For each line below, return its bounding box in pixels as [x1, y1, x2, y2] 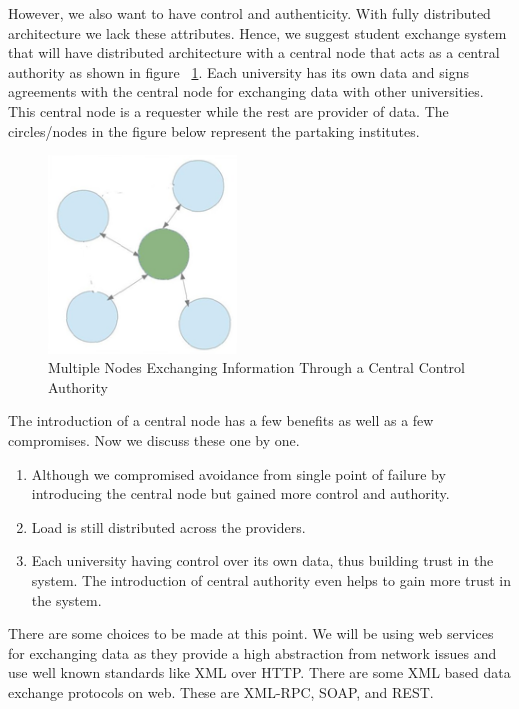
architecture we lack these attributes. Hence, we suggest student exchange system [8, 22, 507, 43]
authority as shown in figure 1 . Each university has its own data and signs [8, 61, 469, 82]
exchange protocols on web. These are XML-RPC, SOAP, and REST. [8, 681, 434, 702]
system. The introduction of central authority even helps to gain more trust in [31, 569, 512, 590]
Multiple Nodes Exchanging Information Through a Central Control [48, 357, 465, 378]
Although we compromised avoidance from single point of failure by [31, 463, 446, 484]
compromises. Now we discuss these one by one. [8, 429, 300, 450]
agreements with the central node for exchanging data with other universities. [8, 81, 484, 102]
